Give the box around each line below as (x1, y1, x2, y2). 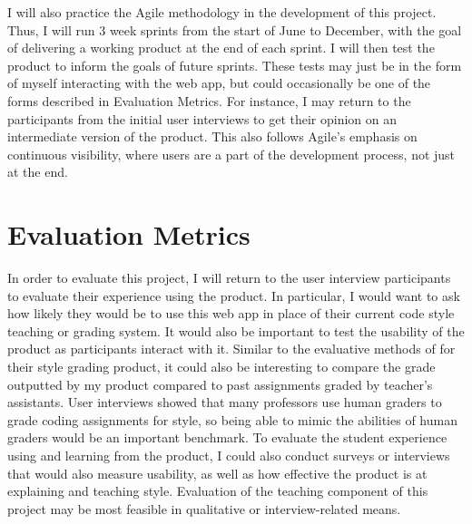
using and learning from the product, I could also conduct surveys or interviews (7, 446, 450, 464)
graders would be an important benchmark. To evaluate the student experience (7, 428, 447, 447)
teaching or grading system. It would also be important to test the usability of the (7, 321, 465, 340)
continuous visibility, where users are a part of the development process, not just (7, 144, 456, 163)
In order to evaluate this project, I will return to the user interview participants (7, 268, 451, 287)
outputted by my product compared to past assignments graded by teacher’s (7, 374, 433, 393)
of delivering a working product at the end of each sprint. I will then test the (7, 38, 435, 57)
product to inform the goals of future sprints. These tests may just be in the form (7, 55, 462, 74)
